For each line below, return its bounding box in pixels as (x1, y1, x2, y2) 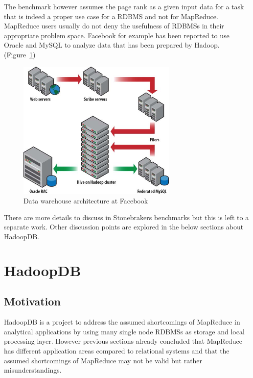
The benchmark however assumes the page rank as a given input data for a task (4, 1, 244, 11)
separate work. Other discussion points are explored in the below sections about (4, 222, 244, 232)
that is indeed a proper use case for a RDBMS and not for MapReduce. (4, 11, 218, 21)
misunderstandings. (4, 365, 62, 375)
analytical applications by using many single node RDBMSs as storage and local (4, 326, 245, 336)
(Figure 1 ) (4, 49, 36, 59)
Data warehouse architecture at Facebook (23, 196, 148, 206)
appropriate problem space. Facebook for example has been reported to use (4, 30, 230, 40)
